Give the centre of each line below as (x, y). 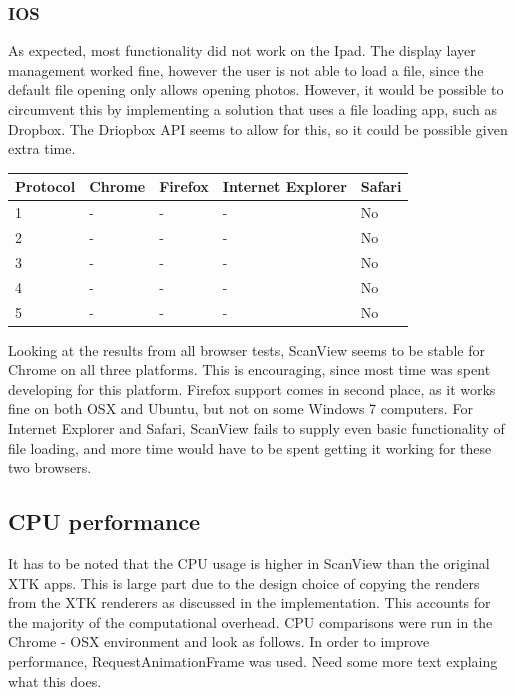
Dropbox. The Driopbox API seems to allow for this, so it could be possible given (258, 128)
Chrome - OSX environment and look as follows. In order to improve (219, 641)
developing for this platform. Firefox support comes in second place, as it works (252, 388)
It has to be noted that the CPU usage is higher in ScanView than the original (249, 562)
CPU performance (104, 521)
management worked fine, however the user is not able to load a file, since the (246, 69)
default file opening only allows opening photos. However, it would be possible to (256, 89)
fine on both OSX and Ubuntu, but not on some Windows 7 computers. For (240, 408)
